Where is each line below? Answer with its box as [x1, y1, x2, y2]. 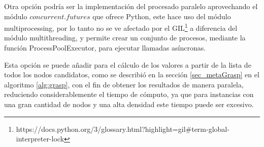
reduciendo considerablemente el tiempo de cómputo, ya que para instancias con [4, 89, 254, 100]
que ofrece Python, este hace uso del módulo [92, 11, 231, 21]
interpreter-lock [16, 133, 64, 144]
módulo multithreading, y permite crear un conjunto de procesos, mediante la [4, 32, 246, 43]
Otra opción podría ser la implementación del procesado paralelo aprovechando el [4, 1, 258, 11]
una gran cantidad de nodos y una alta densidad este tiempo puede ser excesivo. [4, 99, 254, 109]
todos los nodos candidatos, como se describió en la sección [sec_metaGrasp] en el [4, 69, 259, 80]
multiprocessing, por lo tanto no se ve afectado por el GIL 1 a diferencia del [4, 21, 238, 33]
